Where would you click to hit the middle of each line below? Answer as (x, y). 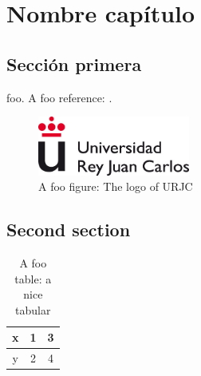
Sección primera (74, 63)
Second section (69, 230)
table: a (33, 278)
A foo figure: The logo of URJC (116, 186)
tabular (33, 309)
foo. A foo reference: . (59, 97)
